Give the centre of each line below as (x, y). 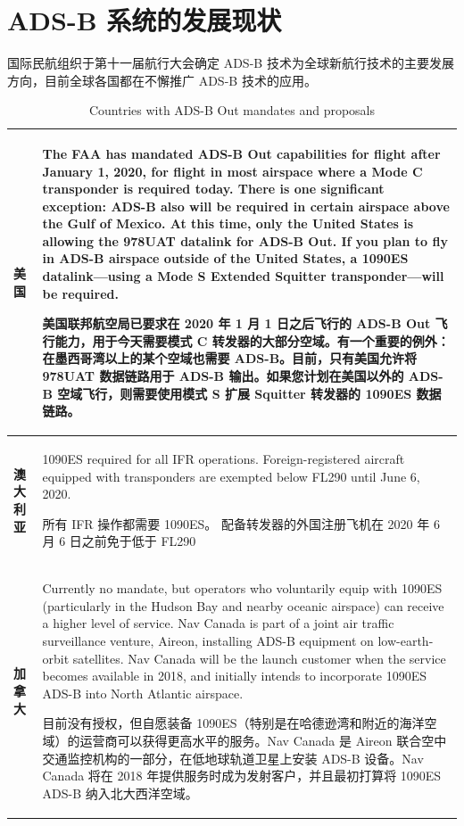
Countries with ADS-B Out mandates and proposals (232, 110)
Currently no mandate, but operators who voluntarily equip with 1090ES (242, 588)
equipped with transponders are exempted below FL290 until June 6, (231, 476)
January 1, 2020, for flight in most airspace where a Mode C (232, 171)
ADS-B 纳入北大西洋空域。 (120, 793)
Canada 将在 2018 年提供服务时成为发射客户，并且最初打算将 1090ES (242, 776)
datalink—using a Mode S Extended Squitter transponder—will (243, 276)
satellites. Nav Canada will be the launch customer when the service (259, 658)
